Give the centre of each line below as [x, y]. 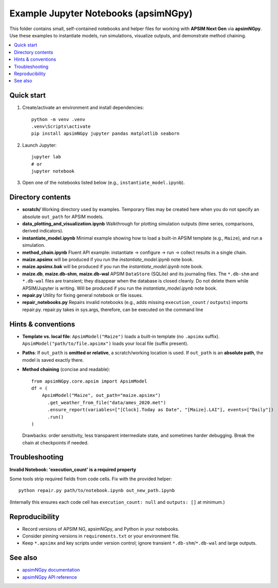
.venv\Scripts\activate [61, 126]
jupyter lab [46, 157]
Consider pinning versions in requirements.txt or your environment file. [101, 536]
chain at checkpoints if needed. [55, 442]
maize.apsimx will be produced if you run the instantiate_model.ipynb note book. [108, 259]
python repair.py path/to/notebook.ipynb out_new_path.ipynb [97, 491]
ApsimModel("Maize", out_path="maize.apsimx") [101, 395]
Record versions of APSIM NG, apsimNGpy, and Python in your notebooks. [101, 529]
